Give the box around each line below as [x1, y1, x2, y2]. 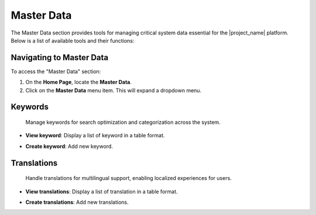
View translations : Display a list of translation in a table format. [25, 188, 178, 195]
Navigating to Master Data [11, 53, 108, 63]
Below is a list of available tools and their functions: [11, 37, 135, 44]
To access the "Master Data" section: [11, 68, 101, 75]
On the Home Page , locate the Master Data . [25, 79, 132, 86]
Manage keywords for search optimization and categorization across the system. [25, 119, 221, 126]
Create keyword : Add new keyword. [25, 143, 114, 150]
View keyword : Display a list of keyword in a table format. [25, 132, 165, 139]
